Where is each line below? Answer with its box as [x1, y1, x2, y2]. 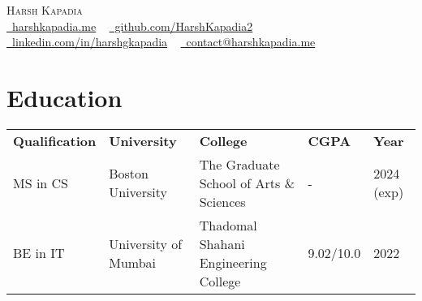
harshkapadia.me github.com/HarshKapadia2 [11, 17, 253, 34]
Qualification [13, 131, 97, 150]
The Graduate [199, 154, 280, 174]
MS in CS [13, 173, 69, 192]
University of [109, 234, 183, 253]
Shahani [199, 234, 245, 253]
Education [6, 80, 123, 114]
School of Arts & [199, 173, 295, 192]
